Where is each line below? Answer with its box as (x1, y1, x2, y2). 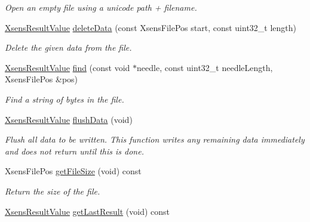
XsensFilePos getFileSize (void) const (5, 165, 142, 177)
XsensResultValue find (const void (5, 61, 130, 73)
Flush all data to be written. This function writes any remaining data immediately (5, 133, 305, 146)
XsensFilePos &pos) (5, 73, 78, 85)
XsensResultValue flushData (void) (5, 113, 133, 125)
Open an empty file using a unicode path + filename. (5, 1, 197, 13)
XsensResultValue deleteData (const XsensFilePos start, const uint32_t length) (5, 21, 297, 33)
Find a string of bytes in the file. (5, 92, 124, 105)
